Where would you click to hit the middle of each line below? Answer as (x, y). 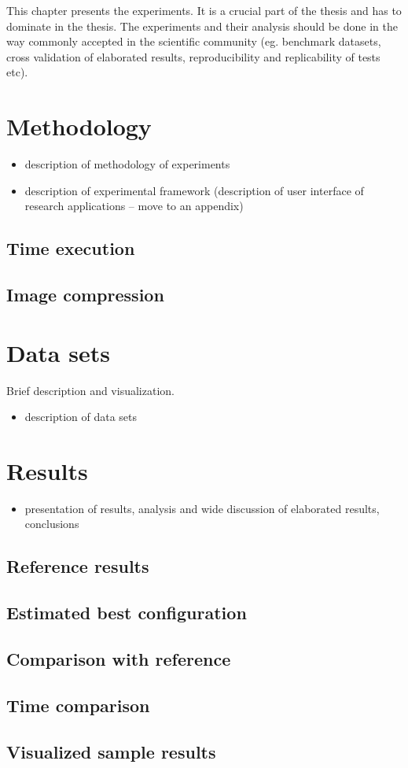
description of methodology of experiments (127, 164)
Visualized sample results (111, 751)
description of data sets (81, 417)
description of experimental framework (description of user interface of (194, 190)
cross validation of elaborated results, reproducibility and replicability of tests (193, 56)
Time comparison (78, 705)
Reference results (78, 566)
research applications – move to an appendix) (134, 206)
